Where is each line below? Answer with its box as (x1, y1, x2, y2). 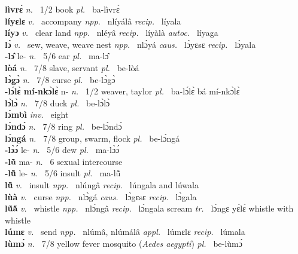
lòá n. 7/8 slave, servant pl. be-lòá (5, 61, 139, 74)
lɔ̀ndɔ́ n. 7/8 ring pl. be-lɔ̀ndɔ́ (5, 120, 122, 132)
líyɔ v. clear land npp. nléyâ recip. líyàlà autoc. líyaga (5, 26, 218, 39)
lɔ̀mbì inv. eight (5, 108, 69, 121)
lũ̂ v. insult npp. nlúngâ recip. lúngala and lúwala (5, 178, 199, 191)
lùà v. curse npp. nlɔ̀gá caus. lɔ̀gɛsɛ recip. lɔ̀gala (5, 190, 197, 203)
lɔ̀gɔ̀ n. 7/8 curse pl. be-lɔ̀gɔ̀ (5, 73, 115, 85)
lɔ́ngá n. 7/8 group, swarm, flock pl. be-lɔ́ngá (5, 131, 180, 144)
